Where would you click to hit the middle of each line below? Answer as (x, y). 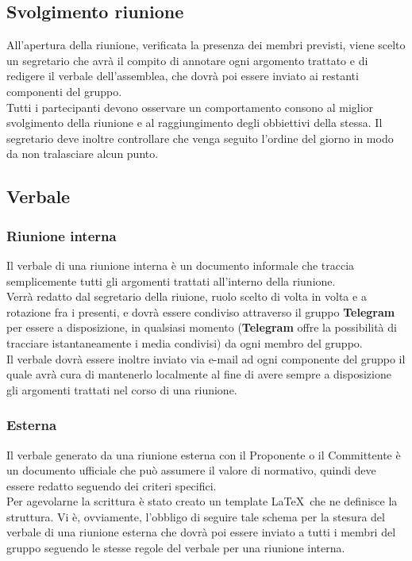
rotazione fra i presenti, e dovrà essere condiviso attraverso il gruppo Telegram (201, 311)
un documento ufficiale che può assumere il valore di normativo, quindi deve (191, 470)
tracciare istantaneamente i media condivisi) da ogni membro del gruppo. (185, 342)
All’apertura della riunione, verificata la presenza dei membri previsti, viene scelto (206, 45)
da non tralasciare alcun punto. (83, 154)
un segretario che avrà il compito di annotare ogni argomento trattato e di (187, 60)
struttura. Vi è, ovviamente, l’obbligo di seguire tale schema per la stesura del (196, 516)
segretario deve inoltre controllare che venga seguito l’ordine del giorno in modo (200, 138)
